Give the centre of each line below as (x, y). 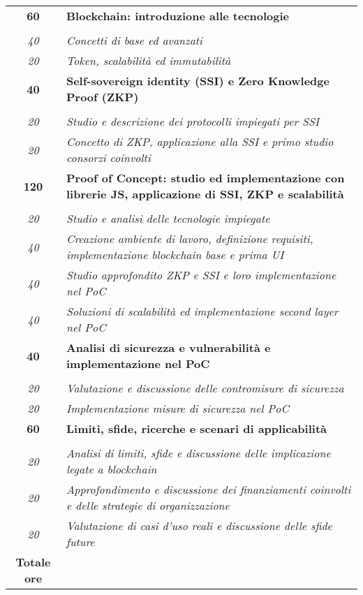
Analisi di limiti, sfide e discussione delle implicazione (198, 453)
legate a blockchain (111, 469)
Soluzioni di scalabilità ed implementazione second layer (202, 311)
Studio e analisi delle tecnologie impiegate (168, 218)
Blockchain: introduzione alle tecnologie (178, 16)
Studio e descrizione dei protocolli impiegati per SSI (193, 121)
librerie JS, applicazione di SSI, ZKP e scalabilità (205, 194)
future (80, 542)
